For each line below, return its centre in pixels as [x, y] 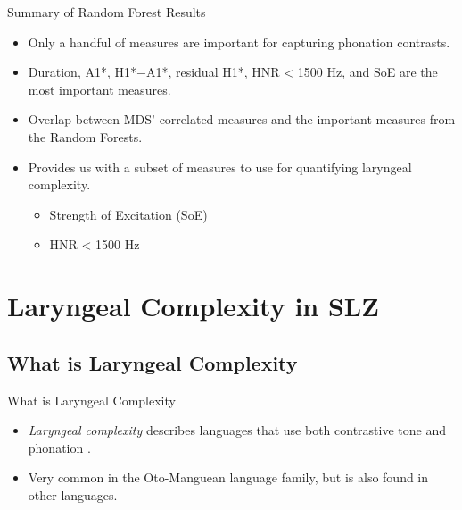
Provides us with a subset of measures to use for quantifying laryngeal [220, 167]
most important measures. [99, 89]
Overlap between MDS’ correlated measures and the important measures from [242, 119]
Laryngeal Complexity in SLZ [193, 306]
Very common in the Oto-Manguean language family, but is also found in [228, 477]
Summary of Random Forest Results [107, 12]
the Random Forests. [85, 136]
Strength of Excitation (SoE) [128, 214]
